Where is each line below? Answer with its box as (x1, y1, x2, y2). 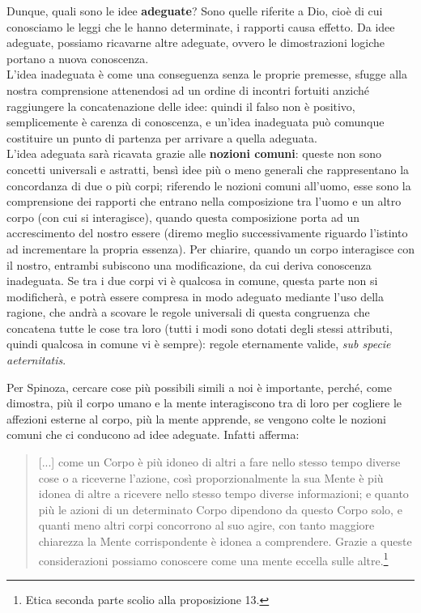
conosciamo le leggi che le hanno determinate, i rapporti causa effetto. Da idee (6, 18, 395, 35)
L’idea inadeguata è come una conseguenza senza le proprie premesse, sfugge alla (6, 66, 407, 83)
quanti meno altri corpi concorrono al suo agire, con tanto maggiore (38, 517, 375, 534)
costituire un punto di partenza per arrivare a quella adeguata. (6, 129, 317, 146)
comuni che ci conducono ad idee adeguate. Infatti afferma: (6, 426, 300, 443)
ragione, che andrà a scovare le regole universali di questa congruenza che (6, 304, 370, 321)
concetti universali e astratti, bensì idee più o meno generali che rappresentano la (6, 160, 410, 177)
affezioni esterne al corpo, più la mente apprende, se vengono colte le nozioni (6, 410, 386, 427)
